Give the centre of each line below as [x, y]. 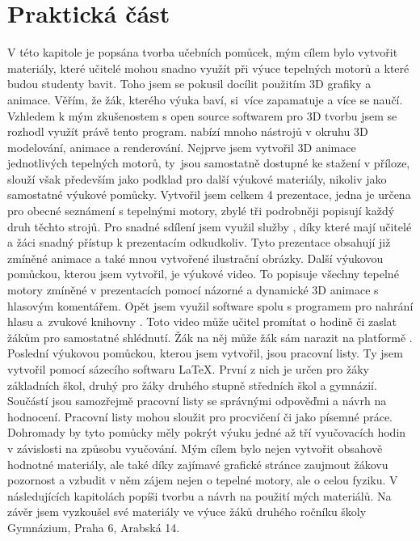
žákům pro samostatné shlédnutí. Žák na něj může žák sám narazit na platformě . [210, 337]
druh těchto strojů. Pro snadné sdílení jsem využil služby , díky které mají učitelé [210, 226]
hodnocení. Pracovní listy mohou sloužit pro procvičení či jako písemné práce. [200, 416]
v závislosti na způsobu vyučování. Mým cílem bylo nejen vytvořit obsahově [195, 448]
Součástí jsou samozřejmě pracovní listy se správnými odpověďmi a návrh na [197, 401]
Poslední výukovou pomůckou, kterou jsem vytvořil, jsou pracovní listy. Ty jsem [205, 353]
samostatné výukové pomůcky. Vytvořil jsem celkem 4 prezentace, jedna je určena [209, 194]
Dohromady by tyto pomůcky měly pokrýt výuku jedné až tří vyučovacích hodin [207, 432]
